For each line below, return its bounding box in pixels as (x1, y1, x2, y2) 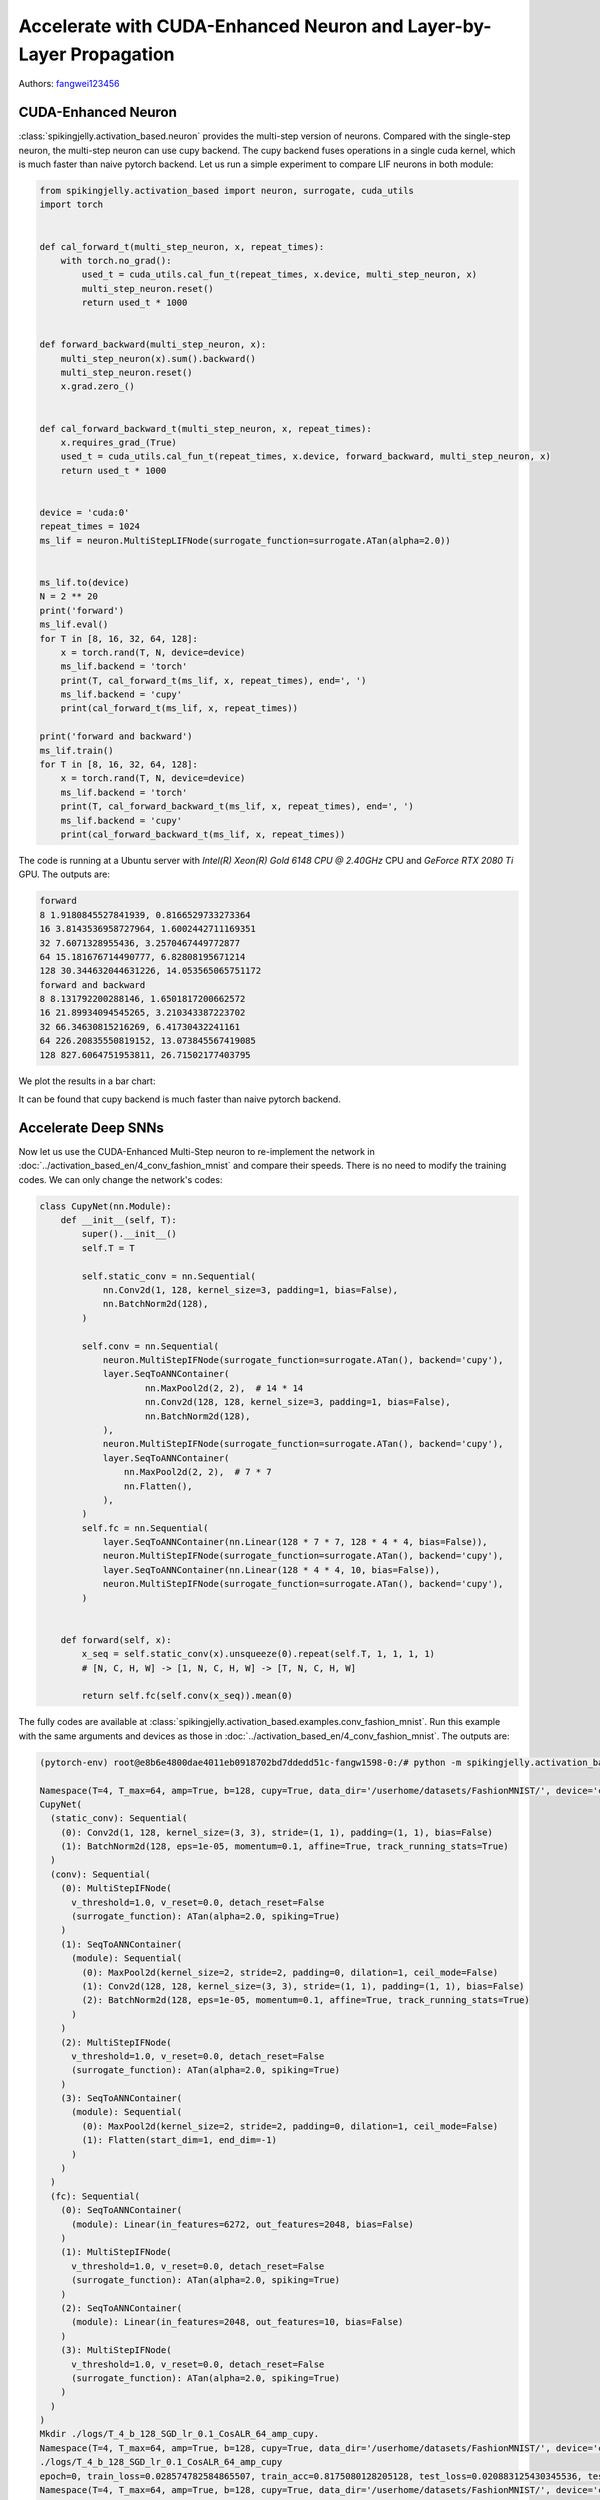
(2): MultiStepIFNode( (60, 2036, 172, 2048)
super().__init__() (81, 1228, 177, 1240)
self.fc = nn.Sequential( (81, 1522, 209, 1534)
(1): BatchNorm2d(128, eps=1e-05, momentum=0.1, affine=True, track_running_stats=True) (60, 1841, 509, 1852)
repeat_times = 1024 (39, 521, 140, 532)
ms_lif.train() (39, 745, 114, 756)
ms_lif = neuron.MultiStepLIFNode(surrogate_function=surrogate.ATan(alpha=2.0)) (39, 535, 452, 546)
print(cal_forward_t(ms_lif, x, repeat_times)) (60, 703, 299, 714)
